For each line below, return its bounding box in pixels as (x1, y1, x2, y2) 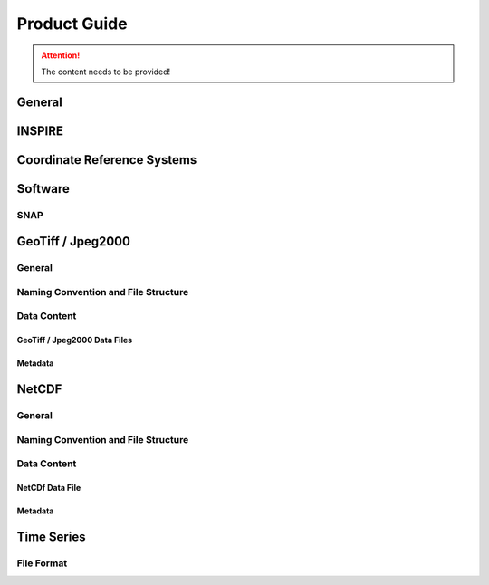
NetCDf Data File (16, 482, 81, 493)
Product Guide (16, 14, 128, 34)
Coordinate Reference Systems (16, 152, 197, 168)
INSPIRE (16, 123, 63, 139)
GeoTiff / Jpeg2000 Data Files (16, 335, 133, 346)
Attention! (41, 50, 81, 61)
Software (16, 181, 70, 197)
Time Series (16, 529, 86, 544)
